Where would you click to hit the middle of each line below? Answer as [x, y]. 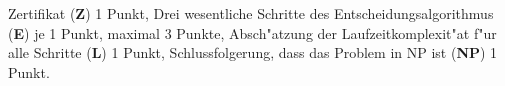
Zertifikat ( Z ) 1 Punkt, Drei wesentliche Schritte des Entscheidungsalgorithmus [251, 13]
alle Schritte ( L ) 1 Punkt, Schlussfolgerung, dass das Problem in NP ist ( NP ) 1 [253, 52]
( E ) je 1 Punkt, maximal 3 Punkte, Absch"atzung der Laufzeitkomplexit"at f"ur [252, 32]
